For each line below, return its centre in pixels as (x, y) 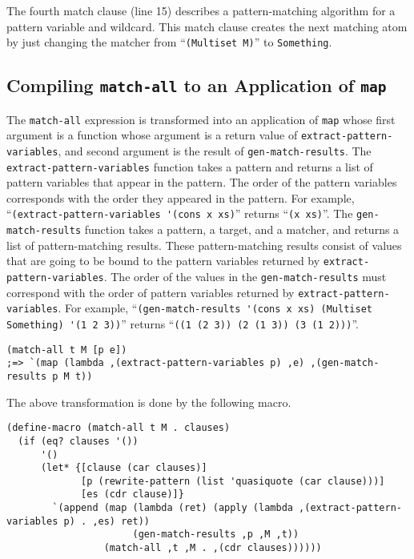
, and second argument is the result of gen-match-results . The (215, 150)
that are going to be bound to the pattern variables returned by (163, 261)
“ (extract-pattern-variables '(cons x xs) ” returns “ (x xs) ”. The (180, 213)
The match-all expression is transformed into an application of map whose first (201, 119)
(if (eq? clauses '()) (78, 441)
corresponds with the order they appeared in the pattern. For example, (181, 197)
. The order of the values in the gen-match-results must (245, 276)
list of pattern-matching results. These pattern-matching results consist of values (204, 245)
